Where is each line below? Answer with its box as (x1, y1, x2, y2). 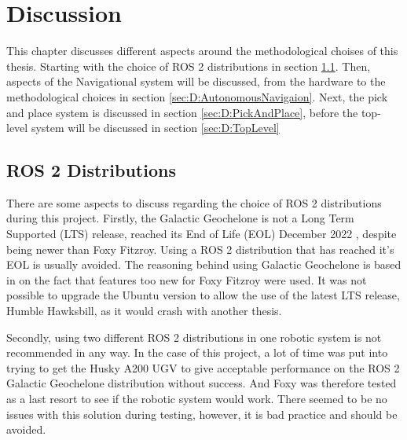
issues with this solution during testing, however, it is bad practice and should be (6, 405, 398, 422)
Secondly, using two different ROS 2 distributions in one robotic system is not (6, 328, 382, 345)
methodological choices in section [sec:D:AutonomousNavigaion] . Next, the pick (6, 88, 388, 104)
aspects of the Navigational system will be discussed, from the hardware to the (6, 73, 386, 90)
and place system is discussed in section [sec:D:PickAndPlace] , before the (6, 104, 358, 120)
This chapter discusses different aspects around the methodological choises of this (6, 42, 398, 59)
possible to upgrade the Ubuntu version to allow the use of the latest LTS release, (6, 287, 400, 303)
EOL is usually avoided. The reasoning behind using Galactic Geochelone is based (6, 256, 401, 273)
